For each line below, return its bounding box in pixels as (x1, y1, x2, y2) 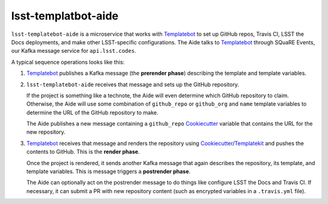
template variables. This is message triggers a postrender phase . (26, 168, 191, 175)
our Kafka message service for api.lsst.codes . (11, 47, 137, 55)
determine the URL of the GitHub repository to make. (26, 109, 159, 116)
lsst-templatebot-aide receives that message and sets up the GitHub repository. (26, 81, 239, 88)
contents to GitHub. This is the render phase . (26, 148, 140, 155)
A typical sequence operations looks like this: (11, 58, 125, 66)
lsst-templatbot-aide (11, 9, 118, 22)
